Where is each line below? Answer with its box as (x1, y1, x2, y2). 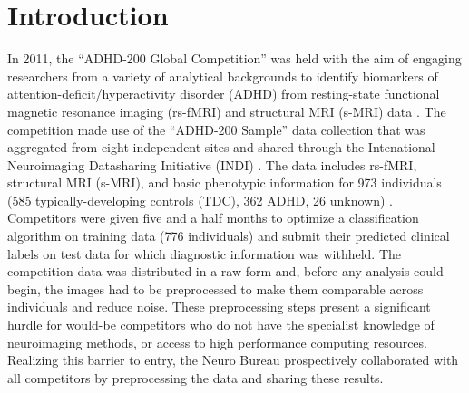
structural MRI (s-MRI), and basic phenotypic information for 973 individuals (7, 173, 442, 192)
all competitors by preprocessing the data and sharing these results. (7, 368, 384, 387)
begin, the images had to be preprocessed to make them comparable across (7, 279, 424, 298)
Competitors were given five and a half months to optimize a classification (7, 208, 419, 227)
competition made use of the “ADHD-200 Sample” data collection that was (7, 120, 425, 139)
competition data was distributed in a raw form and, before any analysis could (7, 262, 444, 281)
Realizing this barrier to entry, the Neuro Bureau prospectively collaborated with (7, 350, 459, 369)
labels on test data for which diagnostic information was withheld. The (7, 244, 402, 263)
